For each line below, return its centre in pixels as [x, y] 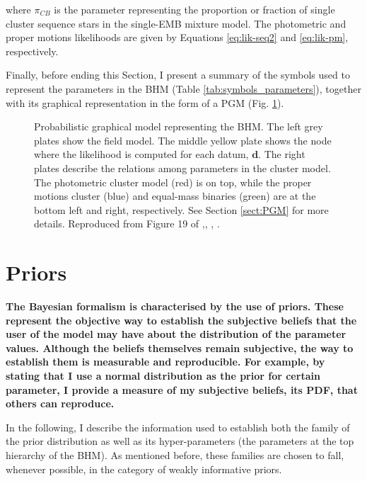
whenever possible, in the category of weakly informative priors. [144, 469]
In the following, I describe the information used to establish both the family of [178, 427]
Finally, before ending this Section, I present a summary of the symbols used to [178, 75]
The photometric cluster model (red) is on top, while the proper [173, 182]
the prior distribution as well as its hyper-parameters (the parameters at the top [180, 441]
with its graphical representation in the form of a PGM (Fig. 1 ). [145, 102]
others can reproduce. [60, 403]
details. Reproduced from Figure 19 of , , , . [127, 223]
